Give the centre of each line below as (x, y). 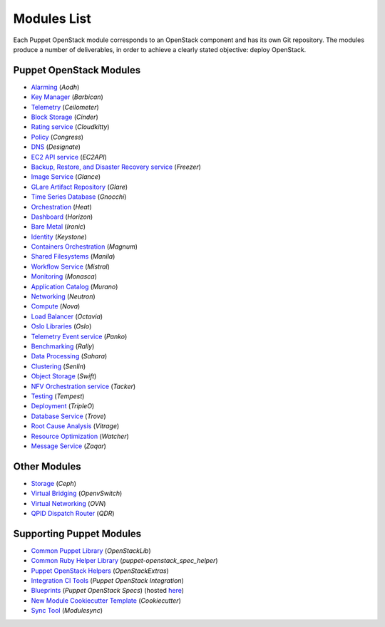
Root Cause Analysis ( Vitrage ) (75, 426)
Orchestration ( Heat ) (61, 207)
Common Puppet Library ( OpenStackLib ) (91, 550)
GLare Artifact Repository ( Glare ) (79, 187)
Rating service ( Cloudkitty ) (70, 127)
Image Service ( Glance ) (66, 177)
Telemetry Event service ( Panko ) (79, 336)
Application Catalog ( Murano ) (75, 286)
